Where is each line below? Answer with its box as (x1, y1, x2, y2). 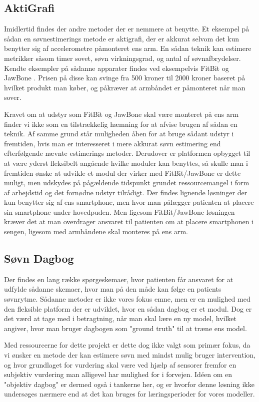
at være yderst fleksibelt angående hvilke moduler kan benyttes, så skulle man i (4, 157, 248, 168)
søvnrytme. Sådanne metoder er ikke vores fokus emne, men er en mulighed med (4, 294, 250, 304)
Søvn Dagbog (4, 251, 74, 266)
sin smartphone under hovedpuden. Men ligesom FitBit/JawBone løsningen (4, 206, 235, 217)
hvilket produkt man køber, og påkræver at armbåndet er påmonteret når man (4, 82, 245, 92)
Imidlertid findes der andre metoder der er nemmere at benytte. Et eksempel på (4, 23, 249, 34)
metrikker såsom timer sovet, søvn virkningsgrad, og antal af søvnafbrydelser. (4, 52, 241, 63)
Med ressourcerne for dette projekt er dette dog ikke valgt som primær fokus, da (4, 340, 250, 350)
